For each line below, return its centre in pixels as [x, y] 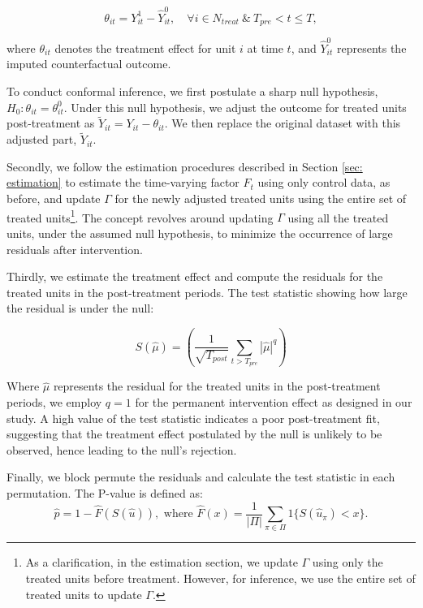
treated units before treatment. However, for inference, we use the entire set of [220, 578]
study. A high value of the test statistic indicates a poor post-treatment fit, [193, 418]
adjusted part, [42, 139]
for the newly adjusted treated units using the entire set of [261, 198]
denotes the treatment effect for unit [145, 47]
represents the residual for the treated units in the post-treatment [217, 386]
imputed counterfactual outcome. [89, 64]
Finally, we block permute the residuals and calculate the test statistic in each [201, 477]
